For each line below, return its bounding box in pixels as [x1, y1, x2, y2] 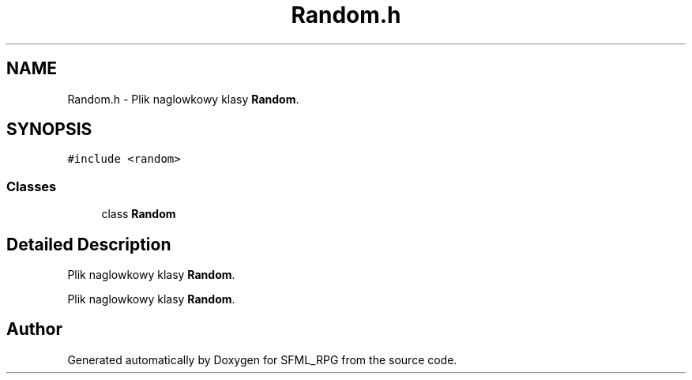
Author [6, 319, 62, 340]
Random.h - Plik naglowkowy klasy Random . [67, 92, 299, 106]
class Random [101, 207, 176, 221]
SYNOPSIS [6, 119, 92, 140]
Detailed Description [6, 234, 171, 254]
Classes [6, 178, 57, 194]
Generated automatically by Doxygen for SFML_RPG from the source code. [67, 352, 457, 367]
